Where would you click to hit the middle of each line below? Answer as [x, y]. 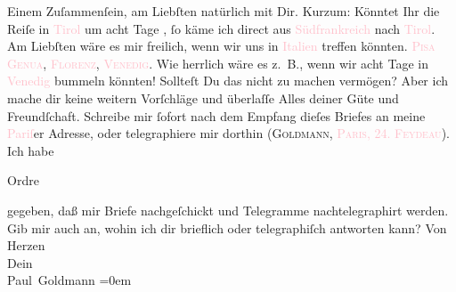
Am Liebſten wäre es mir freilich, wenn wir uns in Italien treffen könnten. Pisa [221, 46]
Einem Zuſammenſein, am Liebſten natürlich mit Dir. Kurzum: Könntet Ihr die [224, 11]
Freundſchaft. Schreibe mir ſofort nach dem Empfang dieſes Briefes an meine [216, 115]
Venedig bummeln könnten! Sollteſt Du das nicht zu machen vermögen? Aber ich [228, 81]
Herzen [26, 245]
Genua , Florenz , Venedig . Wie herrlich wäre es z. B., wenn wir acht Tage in [218, 63]
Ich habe [31, 150]
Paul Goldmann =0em [69, 280]
